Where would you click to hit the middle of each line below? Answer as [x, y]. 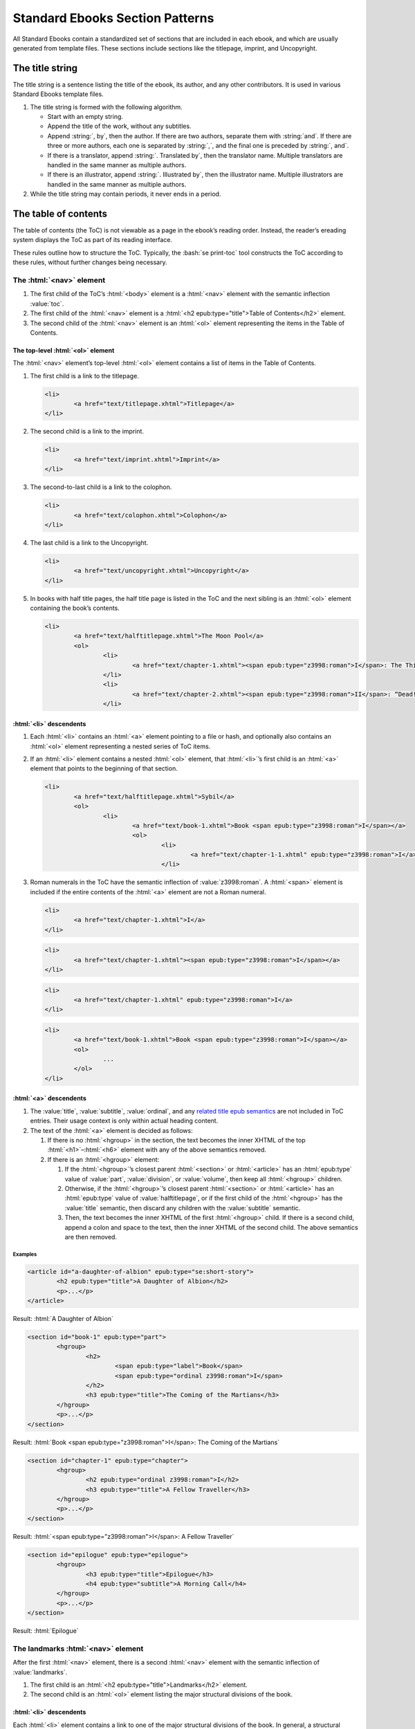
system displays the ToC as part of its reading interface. [93, 240]
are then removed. [91, 1237]
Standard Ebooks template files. [58, 94]
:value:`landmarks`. [40, 1672]
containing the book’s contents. [75, 608]
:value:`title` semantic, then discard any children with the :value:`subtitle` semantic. [183, 1208]
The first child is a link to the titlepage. [85, 376]
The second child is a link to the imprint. [87, 432]
